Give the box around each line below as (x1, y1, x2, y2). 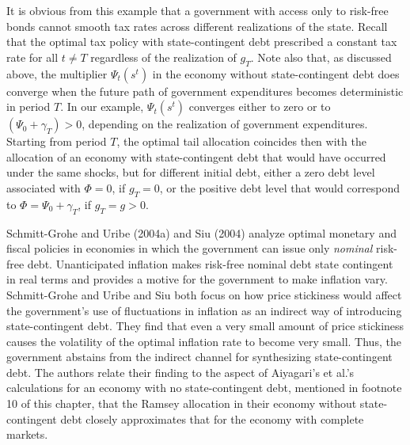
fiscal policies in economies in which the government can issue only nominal (6, 240, 373, 257)
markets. (6, 426, 48, 443)
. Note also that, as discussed (250, 48, 392, 65)
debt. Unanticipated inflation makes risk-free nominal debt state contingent (27, 255, 393, 272)
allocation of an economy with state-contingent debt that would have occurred (6, 148, 386, 165)
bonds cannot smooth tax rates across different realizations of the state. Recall (6, 17, 388, 34)
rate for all (6, 48, 59, 65)
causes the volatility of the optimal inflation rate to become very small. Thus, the (6, 333, 401, 349)
